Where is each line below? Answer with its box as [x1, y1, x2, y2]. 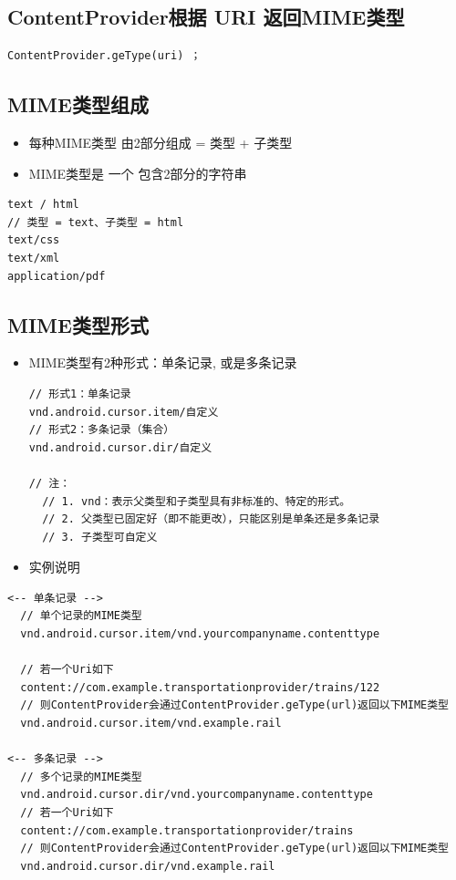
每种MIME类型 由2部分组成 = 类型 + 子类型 [28, 133, 293, 151]
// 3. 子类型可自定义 [42, 530, 158, 544]
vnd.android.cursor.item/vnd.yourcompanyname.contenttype [20, 627, 380, 641]
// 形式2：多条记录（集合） [28, 423, 175, 437]
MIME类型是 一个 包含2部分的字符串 [28, 163, 247, 182]
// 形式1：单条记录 [28, 387, 131, 400]
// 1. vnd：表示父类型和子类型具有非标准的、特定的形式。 [42, 494, 351, 508]
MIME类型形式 [7, 310, 149, 338]
